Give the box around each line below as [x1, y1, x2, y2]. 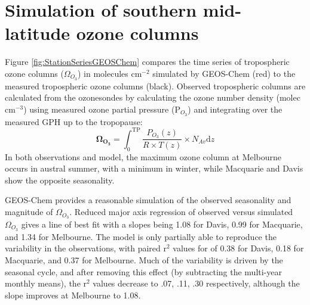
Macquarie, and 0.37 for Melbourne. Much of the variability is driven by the [5, 253, 283, 266]
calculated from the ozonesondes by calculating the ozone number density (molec [5, 91, 300, 104]
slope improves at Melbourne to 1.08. [5, 288, 141, 301]
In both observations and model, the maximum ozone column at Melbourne [5, 150, 282, 163]
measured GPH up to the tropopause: [5, 115, 143, 127]
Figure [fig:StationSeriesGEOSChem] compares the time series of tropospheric [5, 55, 290, 68]
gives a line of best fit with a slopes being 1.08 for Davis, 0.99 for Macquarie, [21, 217, 303, 230]
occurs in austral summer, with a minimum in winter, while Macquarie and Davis [5, 162, 303, 175]
